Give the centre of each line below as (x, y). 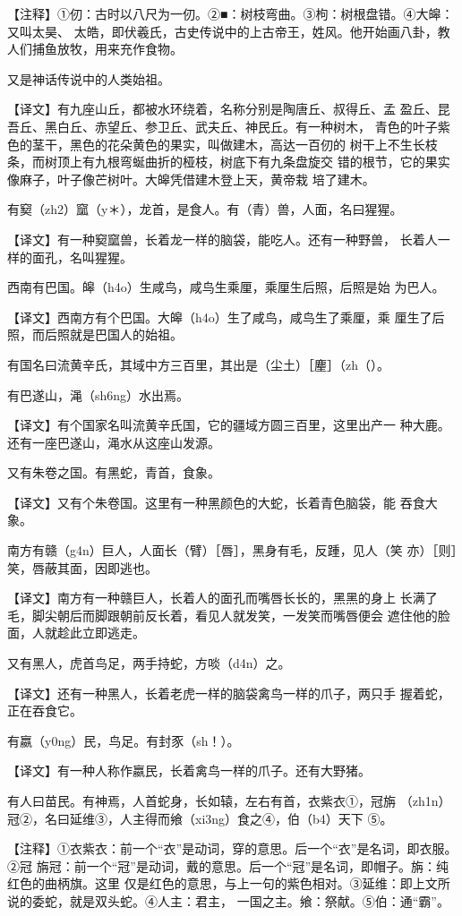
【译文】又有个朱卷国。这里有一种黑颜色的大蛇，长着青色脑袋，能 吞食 (216, 502)
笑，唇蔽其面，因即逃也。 (82, 567)
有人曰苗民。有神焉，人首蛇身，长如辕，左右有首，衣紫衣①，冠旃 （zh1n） (229, 800)
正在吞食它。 (45, 711)
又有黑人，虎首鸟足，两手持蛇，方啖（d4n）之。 (149, 663)
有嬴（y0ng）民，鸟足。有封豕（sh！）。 (124, 740)
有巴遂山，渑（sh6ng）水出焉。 (98, 394)
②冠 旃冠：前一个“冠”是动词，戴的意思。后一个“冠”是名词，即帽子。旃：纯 (228, 865)
